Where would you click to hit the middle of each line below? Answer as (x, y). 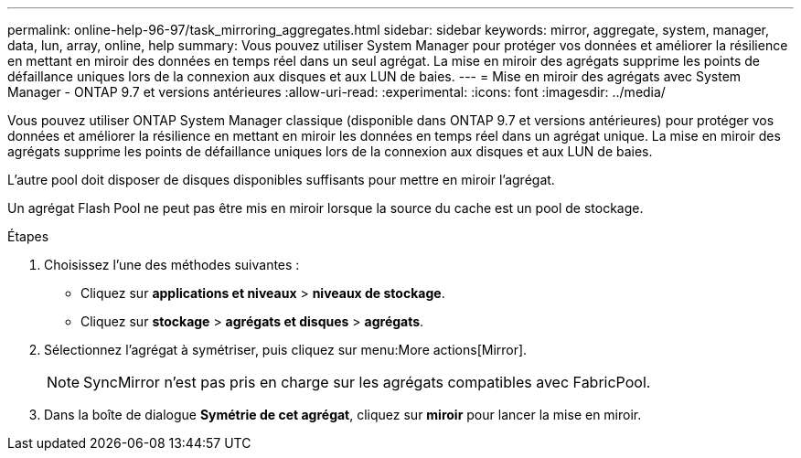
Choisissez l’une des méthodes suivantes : (172, 265)
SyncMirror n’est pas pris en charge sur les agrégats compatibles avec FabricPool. (367, 382)
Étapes (28, 236)
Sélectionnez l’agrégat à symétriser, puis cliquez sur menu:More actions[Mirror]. (286, 350)
